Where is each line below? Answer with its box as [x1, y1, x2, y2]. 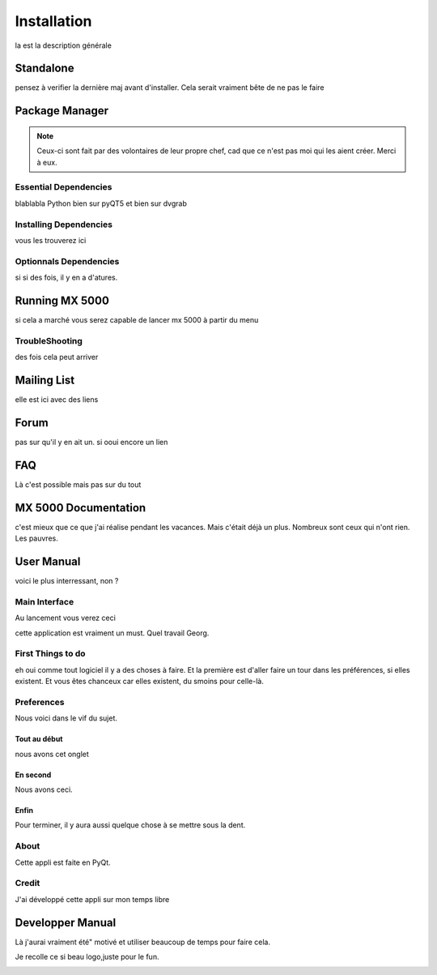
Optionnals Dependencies [15, 255, 120, 267]
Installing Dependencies [15, 219, 113, 230]
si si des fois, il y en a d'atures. [15, 272, 118, 283]
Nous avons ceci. [15, 785, 73, 794]
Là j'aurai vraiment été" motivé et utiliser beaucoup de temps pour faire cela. [15, 937, 271, 947]
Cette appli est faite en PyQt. [15, 857, 111, 867]
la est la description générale [15, 41, 112, 50]
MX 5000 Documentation [15, 501, 146, 515]
